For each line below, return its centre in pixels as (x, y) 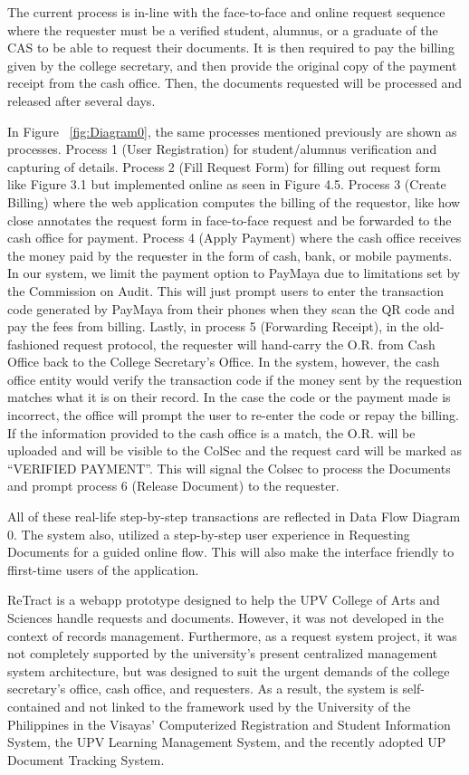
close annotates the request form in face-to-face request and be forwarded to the (230, 220)
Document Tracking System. (86, 759)
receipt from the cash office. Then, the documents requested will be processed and (235, 83)
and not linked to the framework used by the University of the (238, 706)
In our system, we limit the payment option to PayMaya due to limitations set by (234, 273)
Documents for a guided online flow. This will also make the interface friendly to (231, 552)
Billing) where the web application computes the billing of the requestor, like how (234, 201)
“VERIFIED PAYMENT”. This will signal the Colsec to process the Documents (229, 468)
